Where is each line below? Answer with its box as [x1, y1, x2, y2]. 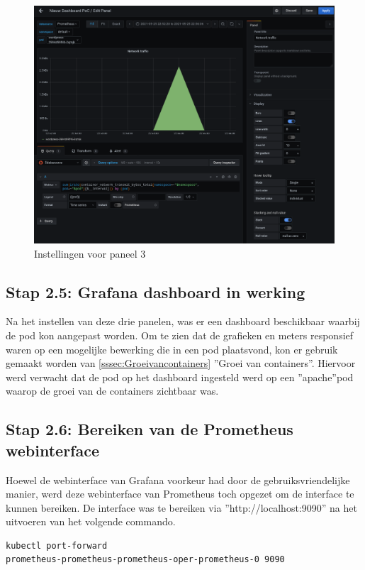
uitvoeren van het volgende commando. [6, 514, 176, 529]
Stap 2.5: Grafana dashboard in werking [6, 280, 305, 302]
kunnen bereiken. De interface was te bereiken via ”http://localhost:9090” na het [6, 500, 357, 515]
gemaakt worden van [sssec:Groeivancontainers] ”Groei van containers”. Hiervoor [6, 356, 356, 371]
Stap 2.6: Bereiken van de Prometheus [6, 418, 293, 440]
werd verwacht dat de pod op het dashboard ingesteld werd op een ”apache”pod [6, 369, 354, 384]
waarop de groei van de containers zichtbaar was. [6, 383, 219, 398]
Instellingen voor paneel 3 [34, 246, 146, 261]
